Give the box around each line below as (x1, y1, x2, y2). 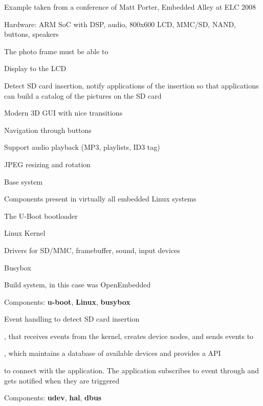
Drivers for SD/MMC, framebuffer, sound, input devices (4, 244, 180, 255)
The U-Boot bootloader (4, 210, 78, 221)
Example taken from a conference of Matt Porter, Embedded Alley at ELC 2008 (4, 2, 256, 12)
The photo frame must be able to (4, 46, 108, 56)
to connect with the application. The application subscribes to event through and (4, 365, 259, 376)
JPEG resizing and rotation (4, 159, 91, 169)
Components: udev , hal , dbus (4, 392, 102, 403)
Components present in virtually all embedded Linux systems (4, 193, 196, 204)
